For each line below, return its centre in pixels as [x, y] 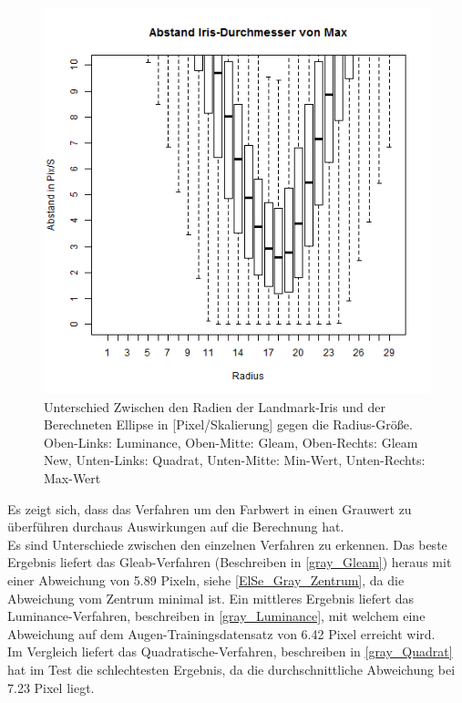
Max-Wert [72, 477]
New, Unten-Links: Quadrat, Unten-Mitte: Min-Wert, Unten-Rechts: [235, 460]
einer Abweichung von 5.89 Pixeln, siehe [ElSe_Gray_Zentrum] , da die [206, 579]
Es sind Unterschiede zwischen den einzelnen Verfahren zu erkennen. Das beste [227, 544]
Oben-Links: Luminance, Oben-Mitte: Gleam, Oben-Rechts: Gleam [231, 442]
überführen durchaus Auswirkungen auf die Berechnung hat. [176, 527]
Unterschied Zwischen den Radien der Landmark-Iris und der [215, 406]
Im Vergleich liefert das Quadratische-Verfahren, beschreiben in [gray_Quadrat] [230, 651]
